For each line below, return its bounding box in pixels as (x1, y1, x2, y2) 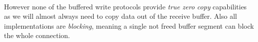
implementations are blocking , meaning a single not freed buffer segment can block (4, 20, 254, 31)
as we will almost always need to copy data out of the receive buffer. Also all (4, 11, 237, 21)
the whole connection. (4, 30, 70, 41)
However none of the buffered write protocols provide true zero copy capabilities (4, 1, 247, 11)
